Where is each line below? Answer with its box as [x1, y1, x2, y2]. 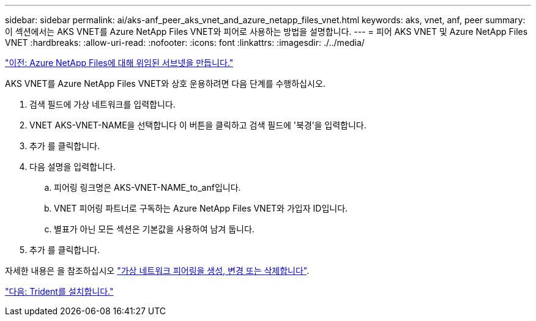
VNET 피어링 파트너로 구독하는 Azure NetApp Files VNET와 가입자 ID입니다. [54, 203, 348, 213]
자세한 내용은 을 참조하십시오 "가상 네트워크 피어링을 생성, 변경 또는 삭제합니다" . [5, 265, 310, 276]
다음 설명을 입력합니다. [29, 161, 116, 172]
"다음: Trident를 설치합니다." [5, 286, 114, 297]
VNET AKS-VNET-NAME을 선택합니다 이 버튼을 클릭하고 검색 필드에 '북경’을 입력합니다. [29, 120, 367, 130]
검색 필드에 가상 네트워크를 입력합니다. [29, 99, 176, 109]
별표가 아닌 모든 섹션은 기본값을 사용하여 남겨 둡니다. [54, 224, 255, 234]
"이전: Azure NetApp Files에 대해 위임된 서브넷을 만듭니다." [5, 57, 234, 68]
